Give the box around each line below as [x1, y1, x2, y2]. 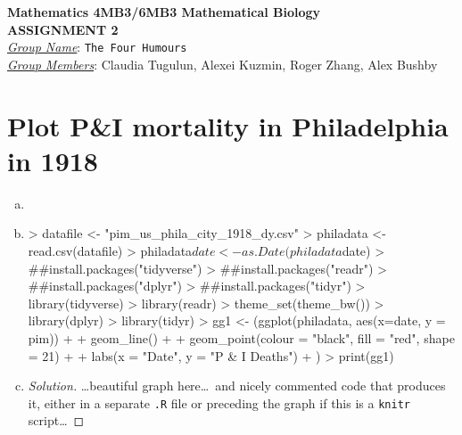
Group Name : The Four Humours [7, 37, 187, 56]
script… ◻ [28, 411, 85, 430]
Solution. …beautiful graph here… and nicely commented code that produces [28, 376, 446, 395]
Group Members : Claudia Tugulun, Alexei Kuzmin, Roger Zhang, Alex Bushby [7, 54, 438, 73]
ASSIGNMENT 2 [7, 20, 119, 38]
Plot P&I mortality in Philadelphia [7, 107, 449, 144]
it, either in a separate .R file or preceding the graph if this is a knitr [28, 393, 410, 412]
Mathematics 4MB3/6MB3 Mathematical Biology [7, 3, 321, 21]
